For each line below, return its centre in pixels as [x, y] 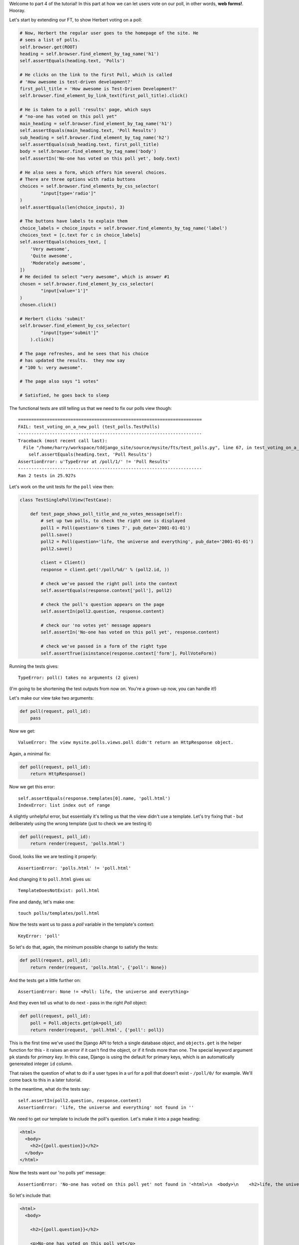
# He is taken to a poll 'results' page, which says [85, 110]
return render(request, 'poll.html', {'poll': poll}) [97, 1030]
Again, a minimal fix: [30, 753]
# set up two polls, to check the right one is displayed [113, 521]
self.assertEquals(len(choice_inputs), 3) [72, 207]
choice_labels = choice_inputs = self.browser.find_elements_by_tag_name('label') [124, 228]
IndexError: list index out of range [64, 805]
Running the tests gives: [34, 666]
